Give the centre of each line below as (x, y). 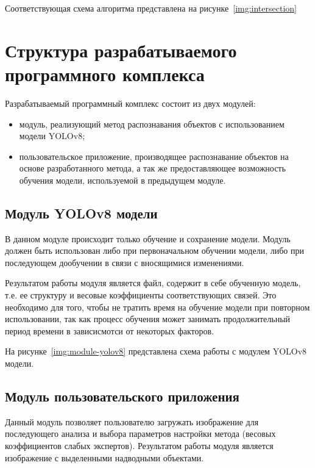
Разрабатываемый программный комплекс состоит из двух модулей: (130, 103)
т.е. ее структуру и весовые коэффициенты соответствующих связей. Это (141, 295)
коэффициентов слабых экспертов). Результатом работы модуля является (139, 445)
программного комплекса (105, 74)
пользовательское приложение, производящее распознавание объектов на (154, 156)
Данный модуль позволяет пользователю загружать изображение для (132, 421)
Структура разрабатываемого (121, 50)
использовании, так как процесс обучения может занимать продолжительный (148, 319)
